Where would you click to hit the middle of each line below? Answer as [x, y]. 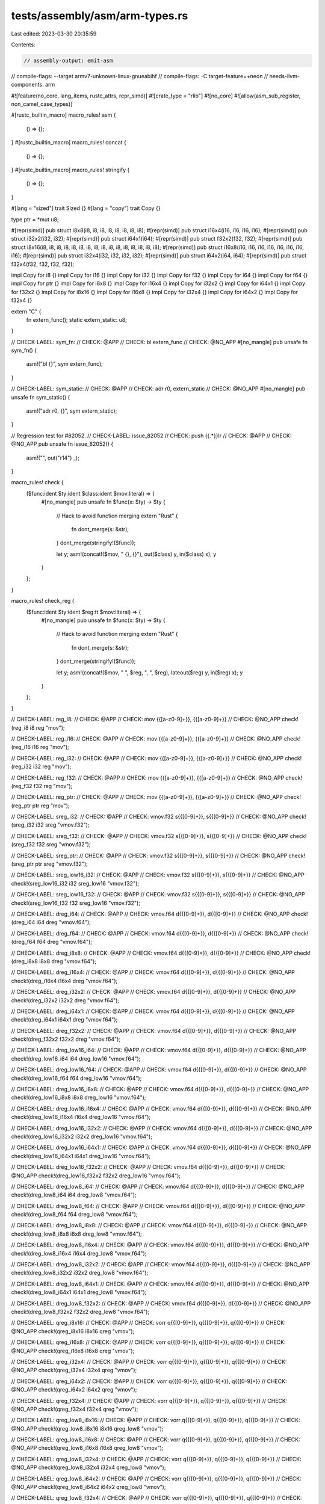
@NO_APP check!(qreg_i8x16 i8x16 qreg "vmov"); [73, 1331]
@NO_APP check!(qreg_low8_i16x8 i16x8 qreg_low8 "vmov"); [87, 1448]
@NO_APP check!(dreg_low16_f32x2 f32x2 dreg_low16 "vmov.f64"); [96, 1176]
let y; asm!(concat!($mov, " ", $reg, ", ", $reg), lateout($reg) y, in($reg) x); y [150, 672]
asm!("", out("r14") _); [53, 458]
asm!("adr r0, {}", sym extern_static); [72, 411]
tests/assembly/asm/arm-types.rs [100, 16]
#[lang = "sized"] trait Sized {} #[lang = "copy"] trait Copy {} [86, 208]
